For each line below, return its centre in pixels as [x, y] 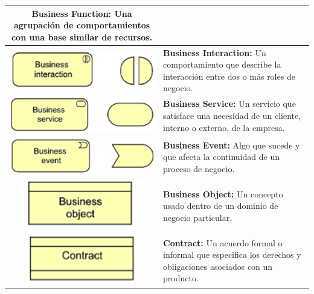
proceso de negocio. [199, 168]
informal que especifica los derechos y [232, 254]
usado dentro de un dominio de [221, 206]
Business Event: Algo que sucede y [232, 145]
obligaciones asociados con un [218, 266]
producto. [181, 278]
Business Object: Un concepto [223, 193]
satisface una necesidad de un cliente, [232, 115]
